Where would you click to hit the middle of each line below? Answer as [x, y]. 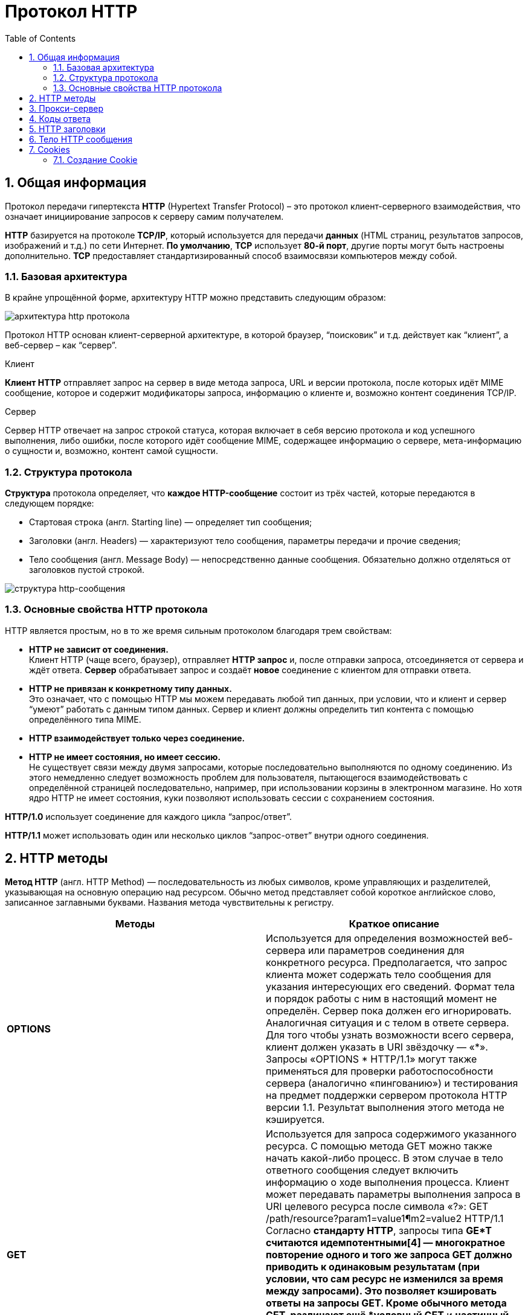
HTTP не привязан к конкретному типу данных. [130, 688]
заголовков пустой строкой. [87, 570]
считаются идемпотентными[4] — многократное [386, 1242]
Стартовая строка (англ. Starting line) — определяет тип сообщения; [171, 522]
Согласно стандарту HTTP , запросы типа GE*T [379, 1230]
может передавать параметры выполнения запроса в [393, 1194]
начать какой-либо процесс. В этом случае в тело [385, 1158]
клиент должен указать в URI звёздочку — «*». [377, 1047]
